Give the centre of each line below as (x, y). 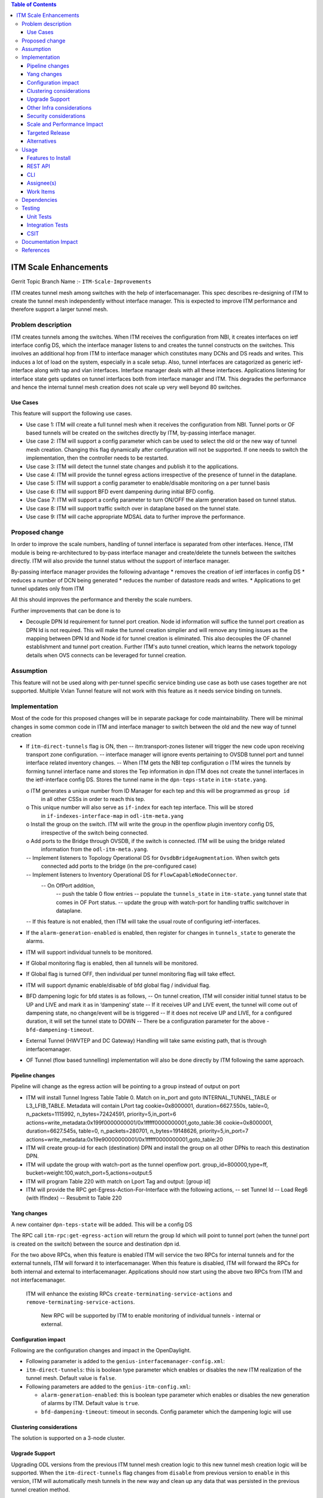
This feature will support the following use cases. (72, 413)
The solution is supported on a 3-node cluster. (68, 1438)
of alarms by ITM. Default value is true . (90, 1403)
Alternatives (42, 141)
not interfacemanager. (38, 1280)
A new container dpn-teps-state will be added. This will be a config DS (102, 1224)
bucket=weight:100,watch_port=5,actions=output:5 (89, 1173)
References (36, 250)
